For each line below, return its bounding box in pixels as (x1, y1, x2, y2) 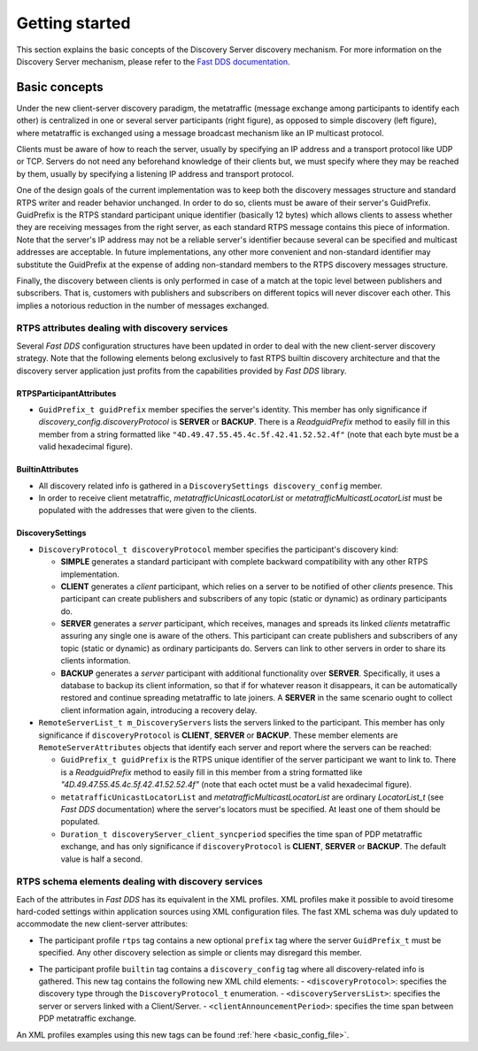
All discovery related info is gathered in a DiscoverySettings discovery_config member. (38, 480, 382, 491)
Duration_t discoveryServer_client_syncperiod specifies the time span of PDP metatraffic (60, 828, 423, 840)
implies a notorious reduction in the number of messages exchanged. (16, 300, 270, 311)
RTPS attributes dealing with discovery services (16, 322, 228, 334)
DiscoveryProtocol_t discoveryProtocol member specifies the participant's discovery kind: (38, 544, 398, 555)
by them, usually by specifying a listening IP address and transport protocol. (16, 168, 294, 179)
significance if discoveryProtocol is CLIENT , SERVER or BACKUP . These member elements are (38, 730, 398, 740)
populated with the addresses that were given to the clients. (38, 505, 257, 516)
